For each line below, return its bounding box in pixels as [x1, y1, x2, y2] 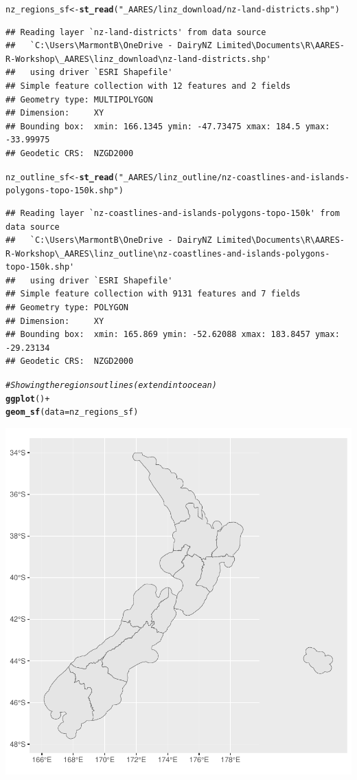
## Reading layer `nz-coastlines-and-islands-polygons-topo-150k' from [5, 208, 340, 218]
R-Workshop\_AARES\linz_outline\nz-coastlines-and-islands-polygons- [5, 248, 330, 259]
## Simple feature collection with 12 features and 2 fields [5, 81, 291, 91]
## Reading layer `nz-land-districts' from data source [5, 27, 266, 37]
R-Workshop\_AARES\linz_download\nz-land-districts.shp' [5, 54, 271, 64]
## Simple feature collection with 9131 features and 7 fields [5, 289, 301, 299]
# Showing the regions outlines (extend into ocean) [5, 380, 217, 391]
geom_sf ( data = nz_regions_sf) [5, 407, 139, 418]
